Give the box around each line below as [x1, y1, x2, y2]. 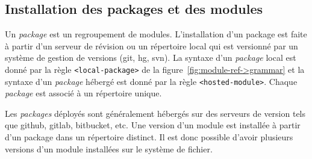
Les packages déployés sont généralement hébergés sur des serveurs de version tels [5, 107, 306, 119]
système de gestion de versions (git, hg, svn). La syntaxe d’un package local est [5, 51, 296, 64]
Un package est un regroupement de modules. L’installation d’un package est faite [5, 28, 307, 40]
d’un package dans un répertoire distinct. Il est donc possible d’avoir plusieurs [5, 131, 293, 143]
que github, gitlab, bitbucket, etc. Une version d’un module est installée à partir [5, 119, 301, 131]
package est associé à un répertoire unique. [5, 87, 162, 99]
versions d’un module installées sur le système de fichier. [5, 142, 213, 155]
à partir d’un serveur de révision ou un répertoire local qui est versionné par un [5, 39, 298, 52]
